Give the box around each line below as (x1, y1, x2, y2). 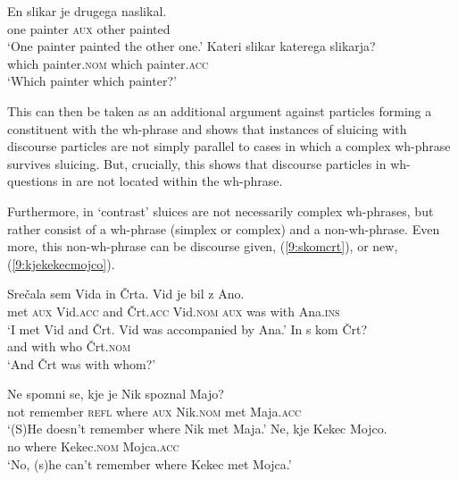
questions (7, 172, 58, 190)
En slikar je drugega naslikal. (7, 2, 167, 20)
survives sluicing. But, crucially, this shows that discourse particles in (7, 154, 387, 173)
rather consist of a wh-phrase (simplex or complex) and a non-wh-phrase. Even (7, 219, 440, 238)
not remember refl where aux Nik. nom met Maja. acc (7, 401, 302, 420)
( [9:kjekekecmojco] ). (7, 254, 115, 273)
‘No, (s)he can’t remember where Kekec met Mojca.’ (7, 454, 292, 473)
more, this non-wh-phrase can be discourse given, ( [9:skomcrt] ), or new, (7, 237, 398, 256)
